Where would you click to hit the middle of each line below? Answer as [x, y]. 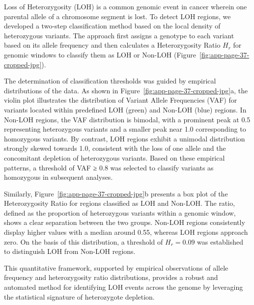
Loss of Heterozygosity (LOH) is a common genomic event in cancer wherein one [126, 6]
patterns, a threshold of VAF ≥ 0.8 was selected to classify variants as [109, 167]
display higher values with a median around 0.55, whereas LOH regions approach [126, 232]
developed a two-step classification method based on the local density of [112, 26]
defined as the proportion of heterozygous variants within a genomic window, [120, 212]
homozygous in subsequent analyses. [58, 177]
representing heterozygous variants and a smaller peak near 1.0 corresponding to [125, 129]
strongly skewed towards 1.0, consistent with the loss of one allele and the [115, 148]
